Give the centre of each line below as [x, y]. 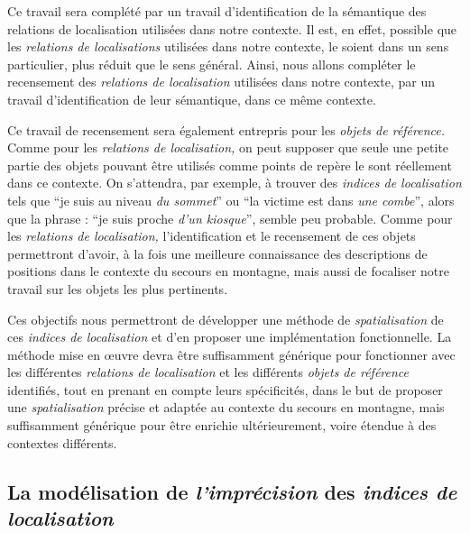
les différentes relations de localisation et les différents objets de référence [208, 372]
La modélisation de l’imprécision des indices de [232, 491]
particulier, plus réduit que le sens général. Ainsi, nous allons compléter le [212, 64]
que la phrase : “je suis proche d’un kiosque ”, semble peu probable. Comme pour [230, 218]
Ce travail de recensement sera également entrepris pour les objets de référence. [226, 129]
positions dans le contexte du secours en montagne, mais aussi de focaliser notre [228, 271]
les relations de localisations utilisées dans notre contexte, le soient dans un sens [228, 46]
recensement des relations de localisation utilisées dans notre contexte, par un [221, 82]
